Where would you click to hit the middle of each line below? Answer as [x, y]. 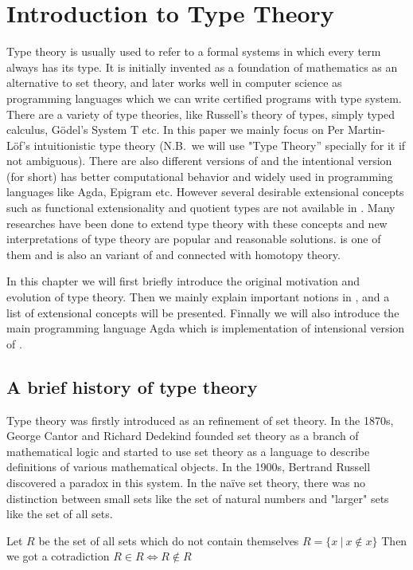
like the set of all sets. [60, 514]
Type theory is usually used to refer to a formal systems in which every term [194, 51]
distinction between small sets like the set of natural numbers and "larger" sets [198, 498]
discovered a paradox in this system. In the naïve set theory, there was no [186, 482]
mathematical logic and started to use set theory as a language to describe [188, 451]
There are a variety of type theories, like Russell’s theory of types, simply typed [201, 114]
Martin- [366, 130]
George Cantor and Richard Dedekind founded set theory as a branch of [183, 436]
